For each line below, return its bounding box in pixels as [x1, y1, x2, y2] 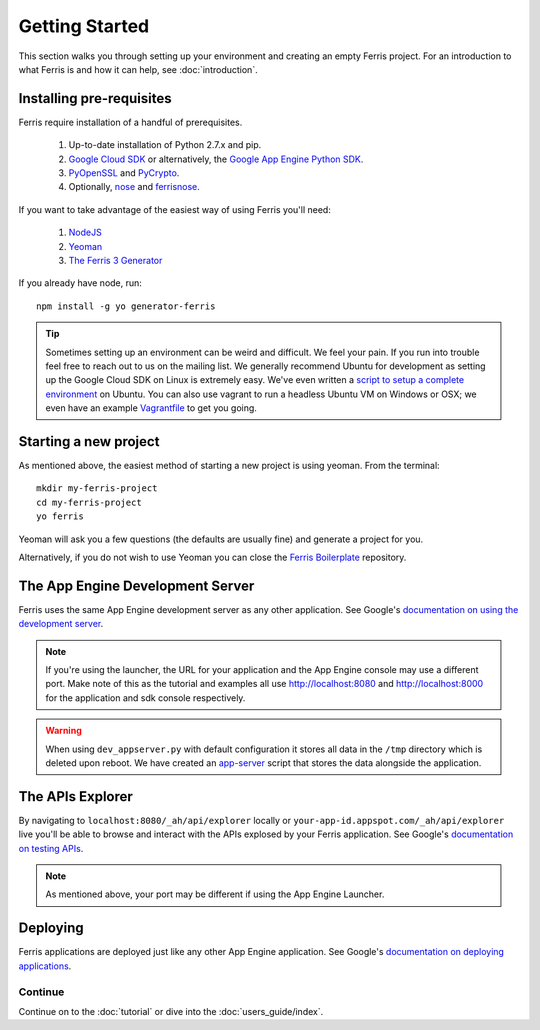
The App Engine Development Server [18, 577, 255, 594]
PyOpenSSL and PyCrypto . [68, 167, 180, 179]
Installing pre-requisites [18, 90, 172, 107]
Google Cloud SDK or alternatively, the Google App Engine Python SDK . [68, 153, 364, 165]
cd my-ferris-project [36, 496, 142, 508]
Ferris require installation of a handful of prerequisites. [18, 116, 243, 128]
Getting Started [18, 15, 150, 37]
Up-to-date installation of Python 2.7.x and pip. [68, 139, 262, 151]
